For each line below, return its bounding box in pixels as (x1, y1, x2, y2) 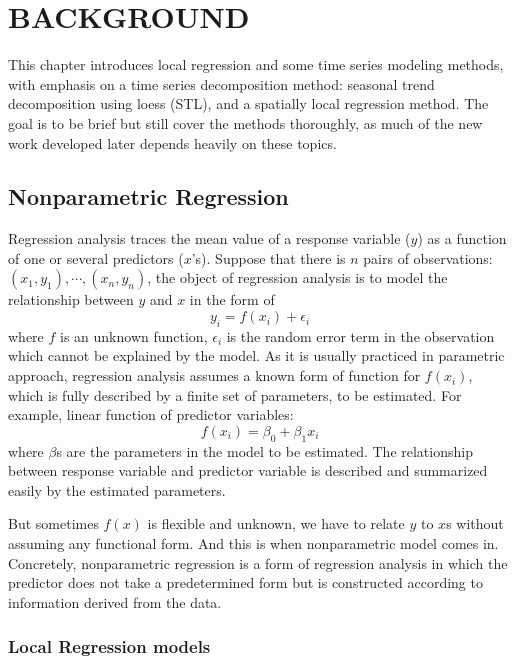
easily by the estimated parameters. (8, 479, 226, 500)
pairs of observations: (363, 247, 493, 268)
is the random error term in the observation (226, 325, 495, 346)
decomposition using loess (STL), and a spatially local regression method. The (8, 93, 489, 114)
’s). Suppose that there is (191, 247, 346, 268)
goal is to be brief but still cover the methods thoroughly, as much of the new (8, 112, 483, 133)
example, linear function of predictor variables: (8, 404, 294, 425)
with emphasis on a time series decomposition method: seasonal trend (8, 73, 435, 94)
